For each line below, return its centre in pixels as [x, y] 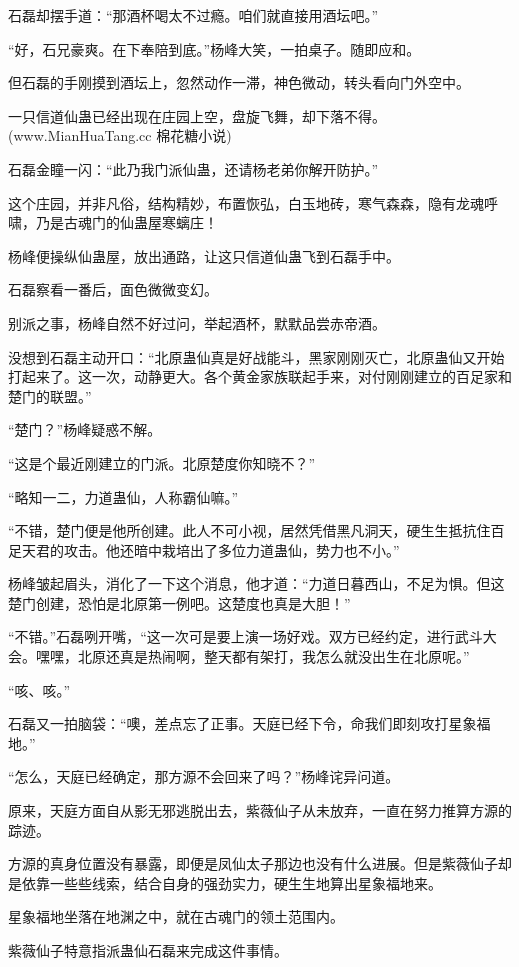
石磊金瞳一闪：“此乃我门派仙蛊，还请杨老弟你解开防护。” [193, 168]
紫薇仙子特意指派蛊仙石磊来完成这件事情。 [148, 950]
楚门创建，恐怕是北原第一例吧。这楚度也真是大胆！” [179, 602]
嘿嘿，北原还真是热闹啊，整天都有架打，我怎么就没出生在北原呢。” [252, 656]
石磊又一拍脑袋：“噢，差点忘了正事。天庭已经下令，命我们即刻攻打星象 [242, 723]
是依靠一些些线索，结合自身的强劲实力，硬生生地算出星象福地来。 [225, 882]
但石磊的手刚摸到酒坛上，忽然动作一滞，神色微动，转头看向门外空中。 [239, 82]
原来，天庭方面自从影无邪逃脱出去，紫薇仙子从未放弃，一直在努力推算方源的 [260, 810]
